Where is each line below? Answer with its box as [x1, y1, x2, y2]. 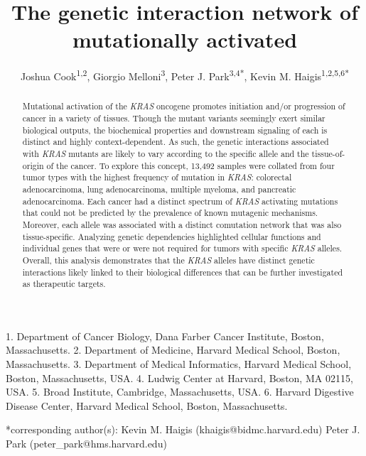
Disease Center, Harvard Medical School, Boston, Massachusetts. [6, 398, 288, 413]
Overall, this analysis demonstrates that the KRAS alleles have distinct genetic [22, 254, 315, 266]
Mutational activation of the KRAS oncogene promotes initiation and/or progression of [22, 100, 345, 112]
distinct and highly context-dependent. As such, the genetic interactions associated [22, 136, 329, 148]
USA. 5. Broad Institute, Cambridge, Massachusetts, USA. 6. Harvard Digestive [6, 384, 354, 399]
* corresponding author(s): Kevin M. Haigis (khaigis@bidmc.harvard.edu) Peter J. [6, 422, 360, 437]
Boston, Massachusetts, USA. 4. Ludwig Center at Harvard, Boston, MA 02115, [6, 370, 353, 385]
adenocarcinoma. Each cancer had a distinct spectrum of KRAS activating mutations [22, 195, 338, 207]
